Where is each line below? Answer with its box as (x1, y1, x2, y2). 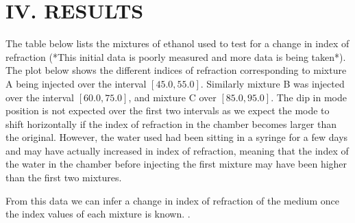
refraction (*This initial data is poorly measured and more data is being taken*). (5, 49, 346, 64)
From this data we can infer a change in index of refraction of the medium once (5, 193, 339, 207)
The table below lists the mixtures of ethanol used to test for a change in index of (5, 36, 350, 51)
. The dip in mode (271, 90, 347, 104)
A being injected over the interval (5, 76, 147, 90)
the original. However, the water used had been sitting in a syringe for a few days (5, 130, 348, 144)
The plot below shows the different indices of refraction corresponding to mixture (5, 63, 347, 77)
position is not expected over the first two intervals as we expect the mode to (5, 103, 330, 118)
